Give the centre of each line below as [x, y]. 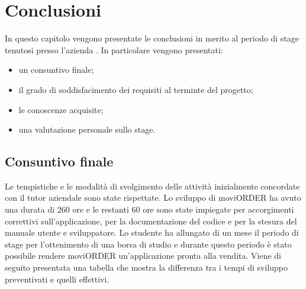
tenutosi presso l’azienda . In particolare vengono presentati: [114, 49]
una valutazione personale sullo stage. [87, 129]
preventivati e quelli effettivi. [57, 279]
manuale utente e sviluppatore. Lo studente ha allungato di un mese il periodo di [152, 232]
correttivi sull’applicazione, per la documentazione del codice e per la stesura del [151, 221]
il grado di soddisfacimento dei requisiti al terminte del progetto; [136, 89]
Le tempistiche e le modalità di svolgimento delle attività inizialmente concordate [152, 186]
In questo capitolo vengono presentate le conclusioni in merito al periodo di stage [152, 38]
